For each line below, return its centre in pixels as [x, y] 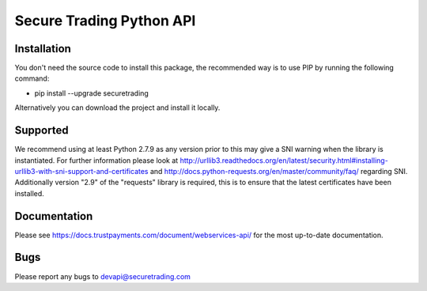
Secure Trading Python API [105, 21]
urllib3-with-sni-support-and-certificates [82, 171]
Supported [42, 130]
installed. [30, 193]
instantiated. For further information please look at [96, 160]
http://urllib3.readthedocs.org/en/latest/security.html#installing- [284, 160]
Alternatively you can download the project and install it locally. [117, 108]
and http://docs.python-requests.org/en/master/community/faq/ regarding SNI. [279, 171]
